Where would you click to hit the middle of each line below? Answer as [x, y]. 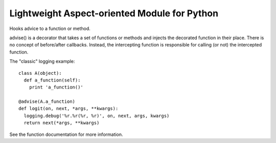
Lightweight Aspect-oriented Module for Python [114, 13]
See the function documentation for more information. [66, 134]
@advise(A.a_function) [47, 102]
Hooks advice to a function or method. [50, 28]
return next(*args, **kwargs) [62, 123]
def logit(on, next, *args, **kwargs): [68, 109]
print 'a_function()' [56, 87]
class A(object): [40, 73]
